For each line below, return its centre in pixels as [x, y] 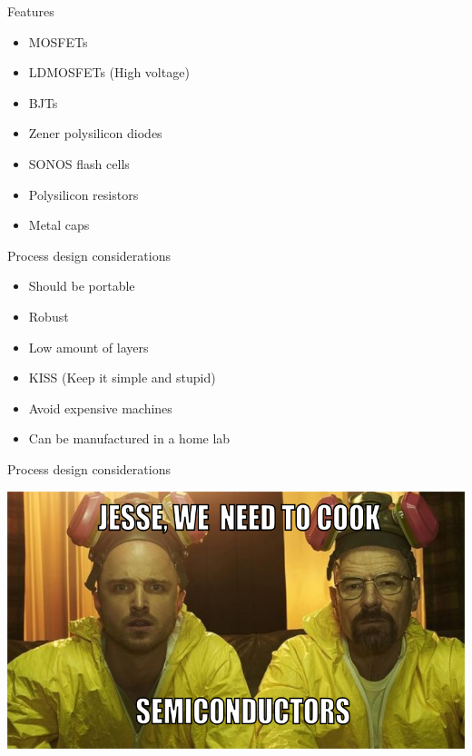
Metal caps [59, 225]
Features [31, 11]
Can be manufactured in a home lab [129, 438]
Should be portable [82, 286]
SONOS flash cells [79, 163]
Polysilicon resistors [84, 194]
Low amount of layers [88, 347]
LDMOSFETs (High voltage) [109, 72]
